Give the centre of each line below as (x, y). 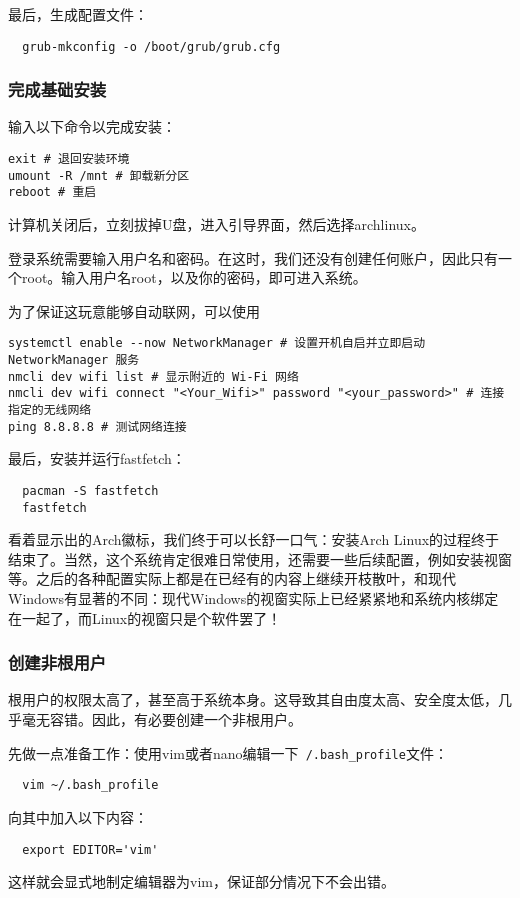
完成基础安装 (57, 89)
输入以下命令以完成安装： (92, 126)
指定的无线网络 (50, 410)
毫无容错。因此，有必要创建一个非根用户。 (161, 719)
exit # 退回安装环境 (69, 159)
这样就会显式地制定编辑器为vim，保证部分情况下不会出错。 (201, 881)
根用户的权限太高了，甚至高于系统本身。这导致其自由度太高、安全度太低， (253, 699)
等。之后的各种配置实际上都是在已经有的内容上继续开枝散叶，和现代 (232, 578)
